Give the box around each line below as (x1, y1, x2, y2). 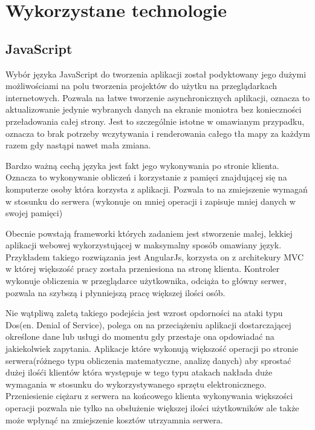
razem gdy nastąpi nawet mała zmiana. (5, 139, 151, 151)
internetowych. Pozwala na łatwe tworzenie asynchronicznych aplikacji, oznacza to (5, 91, 310, 104)
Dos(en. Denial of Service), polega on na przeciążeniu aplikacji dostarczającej (5, 318, 291, 331)
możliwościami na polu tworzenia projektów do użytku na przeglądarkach (5, 79, 278, 92)
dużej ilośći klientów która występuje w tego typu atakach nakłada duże (5, 366, 273, 379)
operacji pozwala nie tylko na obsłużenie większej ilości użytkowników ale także (5, 402, 299, 414)
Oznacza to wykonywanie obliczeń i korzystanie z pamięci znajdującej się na (5, 171, 287, 184)
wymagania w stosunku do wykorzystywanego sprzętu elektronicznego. (5, 377, 267, 390)
